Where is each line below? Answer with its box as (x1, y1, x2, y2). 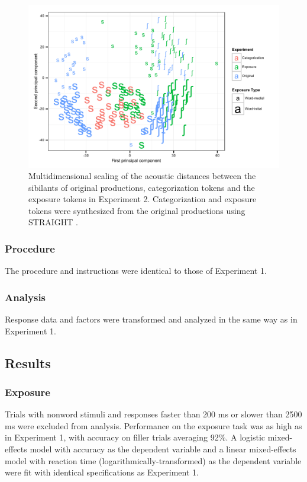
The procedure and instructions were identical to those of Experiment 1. (5, 264, 267, 277)
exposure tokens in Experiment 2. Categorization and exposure (28, 193, 257, 205)
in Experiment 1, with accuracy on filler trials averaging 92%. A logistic (5, 431, 265, 443)
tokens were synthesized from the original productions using (28, 204, 245, 216)
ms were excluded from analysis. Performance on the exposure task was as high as (5, 419, 302, 432)
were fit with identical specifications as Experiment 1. (5, 466, 199, 478)
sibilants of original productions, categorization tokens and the (28, 181, 255, 193)
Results (5, 353, 51, 372)
